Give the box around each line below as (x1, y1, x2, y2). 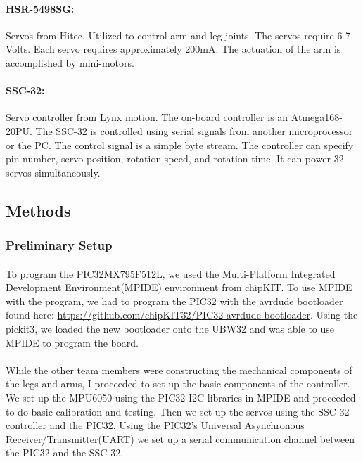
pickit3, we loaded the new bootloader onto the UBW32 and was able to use (6, 321, 335, 335)
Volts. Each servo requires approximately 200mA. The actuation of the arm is (6, 41, 341, 56)
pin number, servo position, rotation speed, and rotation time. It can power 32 (6, 151, 344, 166)
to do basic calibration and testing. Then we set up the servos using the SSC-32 (6, 404, 350, 418)
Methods (6, 199, 71, 221)
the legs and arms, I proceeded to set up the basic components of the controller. (6, 376, 350, 391)
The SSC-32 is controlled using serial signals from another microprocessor (35, 123, 353, 138)
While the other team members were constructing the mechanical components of (6, 362, 352, 377)
